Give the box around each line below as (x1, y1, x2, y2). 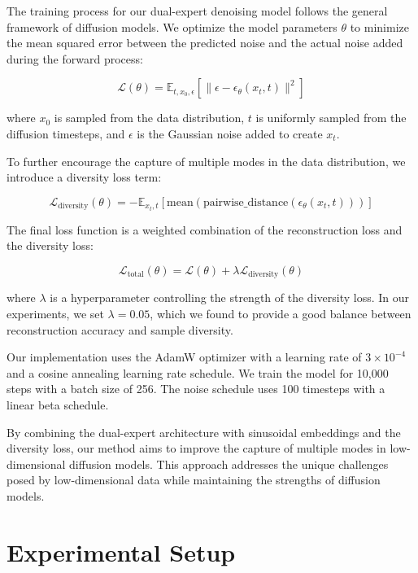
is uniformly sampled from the (255, 109, 407, 126)
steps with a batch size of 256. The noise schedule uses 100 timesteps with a (7, 380, 385, 397)
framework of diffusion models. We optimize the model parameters (7, 18, 337, 35)
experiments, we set (7, 305, 104, 322)
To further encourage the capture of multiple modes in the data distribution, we (7, 152, 406, 169)
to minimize (350, 18, 409, 35)
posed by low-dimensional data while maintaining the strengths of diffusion (7, 471, 381, 488)
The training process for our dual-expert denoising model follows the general (7, 2, 388, 19)
